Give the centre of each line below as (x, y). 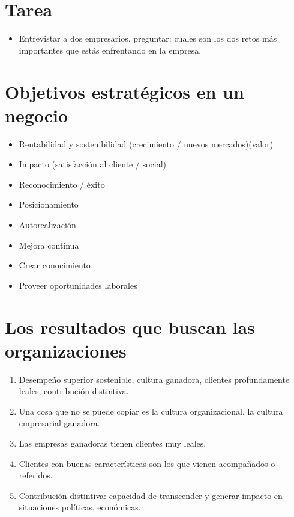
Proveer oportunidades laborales (78, 285)
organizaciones (66, 350)
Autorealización (47, 224)
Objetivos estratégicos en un (124, 91)
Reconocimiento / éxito (62, 184)
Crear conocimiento (55, 265)
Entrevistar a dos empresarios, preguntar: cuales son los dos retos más (148, 38)
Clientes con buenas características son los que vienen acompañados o (147, 463)
